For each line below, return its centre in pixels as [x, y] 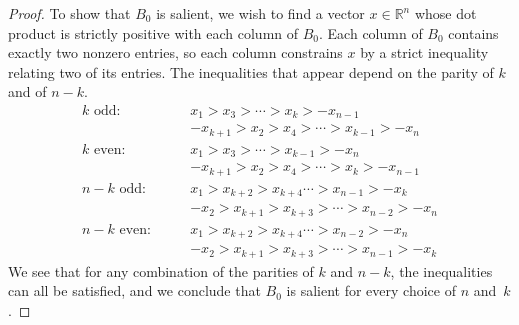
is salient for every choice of [371, 290]
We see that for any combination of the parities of [161, 270]
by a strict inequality [424, 52]
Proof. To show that [69, 13]
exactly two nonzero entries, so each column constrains [175, 52]
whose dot [445, 13]
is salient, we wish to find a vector [260, 13]
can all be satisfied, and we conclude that [134, 290]
